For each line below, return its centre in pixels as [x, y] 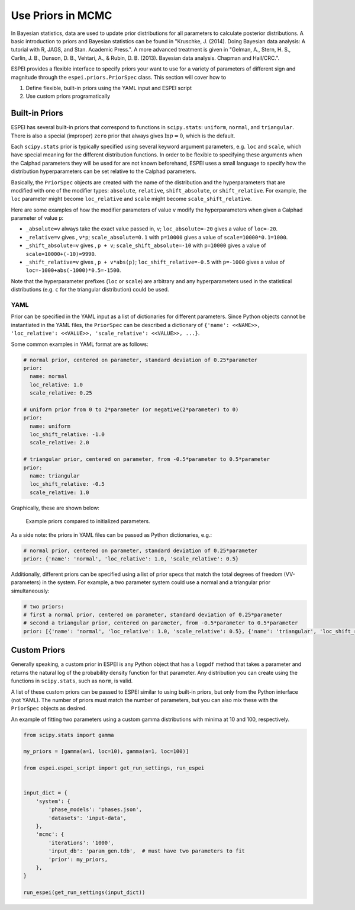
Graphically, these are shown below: [55, 508]
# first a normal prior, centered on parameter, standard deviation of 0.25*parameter [153, 615]
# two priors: [44, 606]
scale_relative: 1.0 [59, 492]
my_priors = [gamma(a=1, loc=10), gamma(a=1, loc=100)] [106, 752]
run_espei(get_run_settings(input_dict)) [84, 893]
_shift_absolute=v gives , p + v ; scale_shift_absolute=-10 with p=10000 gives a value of [146, 245]
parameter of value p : [37, 218]
